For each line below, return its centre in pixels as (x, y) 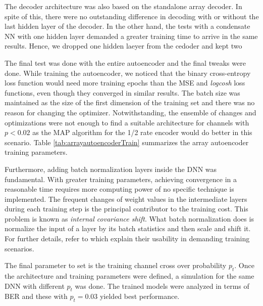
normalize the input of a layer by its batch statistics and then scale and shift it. (128, 228)
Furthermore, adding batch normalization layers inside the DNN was (111, 169)
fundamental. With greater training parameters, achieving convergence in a (121, 179)
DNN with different (35, 286)
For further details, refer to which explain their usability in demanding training (127, 238)
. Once (244, 265)
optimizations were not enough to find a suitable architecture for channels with (127, 122)
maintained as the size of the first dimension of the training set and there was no (130, 102)
